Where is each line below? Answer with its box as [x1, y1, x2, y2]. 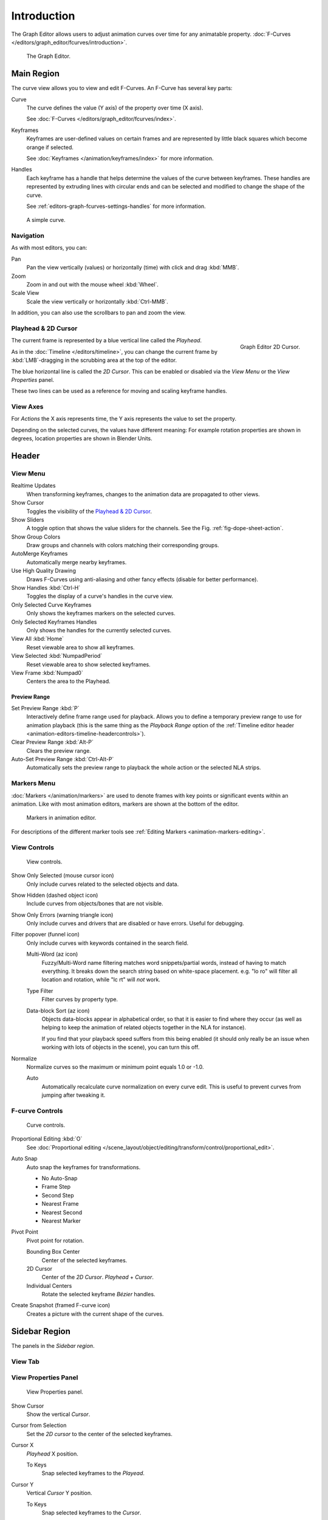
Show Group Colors [11, 533, 61, 541]
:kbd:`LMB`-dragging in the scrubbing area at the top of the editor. [11, 356, 177, 364]
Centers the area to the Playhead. [26, 678, 111, 685]
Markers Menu [11, 779, 56, 787]
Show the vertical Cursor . [26, 1411, 91, 1418]
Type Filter [26, 987, 53, 994]
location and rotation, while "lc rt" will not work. [41, 976, 161, 983]
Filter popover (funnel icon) [11, 931, 80, 938]
